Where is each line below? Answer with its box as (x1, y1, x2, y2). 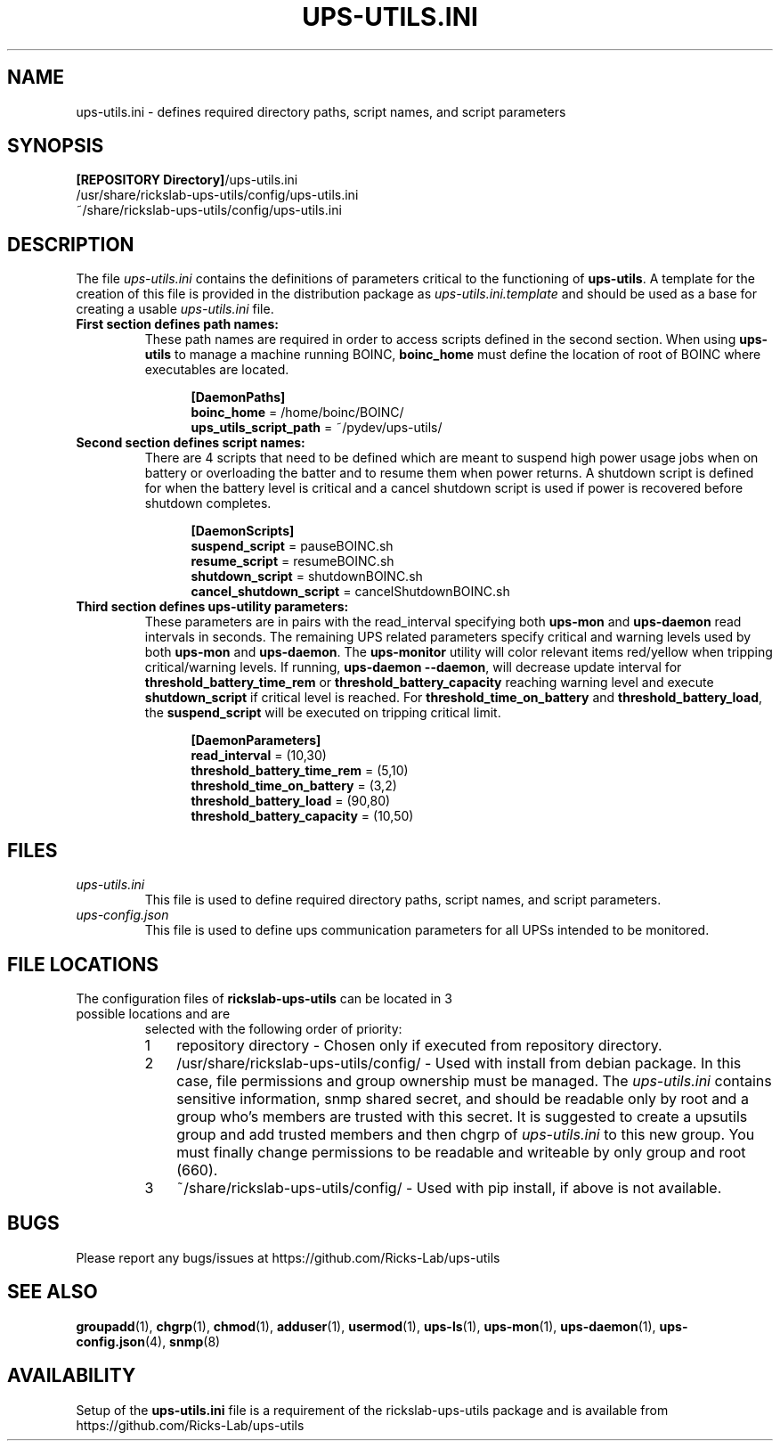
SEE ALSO (7, 1280, 98, 1304)
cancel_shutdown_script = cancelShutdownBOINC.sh (191, 584, 510, 600)
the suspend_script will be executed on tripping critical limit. (144, 705, 501, 721)
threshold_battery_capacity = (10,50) (191, 808, 414, 824)
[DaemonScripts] (191, 523, 295, 539)
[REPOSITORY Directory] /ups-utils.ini (76, 172, 298, 188)
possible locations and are (76, 1005, 231, 1021)
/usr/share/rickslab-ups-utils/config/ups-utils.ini (76, 187, 359, 203)
